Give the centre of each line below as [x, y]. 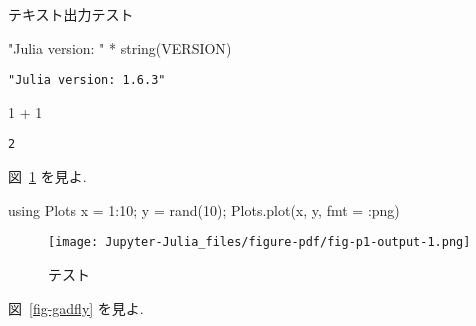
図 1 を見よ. [47, 176]
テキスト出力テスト [71, 14]
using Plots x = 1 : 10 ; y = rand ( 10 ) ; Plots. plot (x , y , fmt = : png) [204, 209]
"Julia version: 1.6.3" [87, 80]
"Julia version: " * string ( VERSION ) [120, 47]
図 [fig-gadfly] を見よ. [76, 307]
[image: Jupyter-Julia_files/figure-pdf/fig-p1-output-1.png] [259, 242]
